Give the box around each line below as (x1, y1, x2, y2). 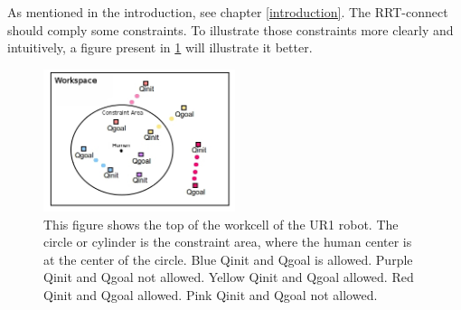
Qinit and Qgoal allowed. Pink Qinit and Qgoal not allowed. (43, 286, 378, 305)
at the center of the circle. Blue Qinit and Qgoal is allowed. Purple (43, 249, 413, 268)
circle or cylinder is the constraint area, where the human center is (43, 232, 412, 251)
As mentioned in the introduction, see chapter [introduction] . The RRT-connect (7, 3, 448, 21)
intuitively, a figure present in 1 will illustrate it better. (7, 38, 313, 57)
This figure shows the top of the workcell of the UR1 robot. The (43, 214, 399, 233)
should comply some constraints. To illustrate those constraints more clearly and (7, 20, 454, 39)
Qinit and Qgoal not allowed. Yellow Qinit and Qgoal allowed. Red (43, 268, 414, 287)
